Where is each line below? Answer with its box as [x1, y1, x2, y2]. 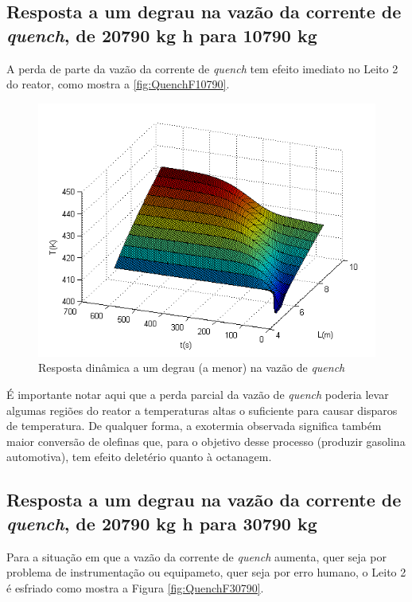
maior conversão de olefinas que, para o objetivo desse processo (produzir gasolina [6, 432, 406, 449]
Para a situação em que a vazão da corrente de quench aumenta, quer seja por [6, 548, 387, 565]
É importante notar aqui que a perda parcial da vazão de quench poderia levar [6, 385, 389, 402]
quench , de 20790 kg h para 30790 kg [6, 510, 317, 535]
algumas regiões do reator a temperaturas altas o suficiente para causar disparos [6, 401, 398, 418]
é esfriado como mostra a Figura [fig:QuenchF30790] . [6, 579, 264, 596]
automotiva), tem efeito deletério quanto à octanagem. [6, 448, 272, 465]
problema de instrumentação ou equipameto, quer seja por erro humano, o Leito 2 [6, 564, 406, 580]
